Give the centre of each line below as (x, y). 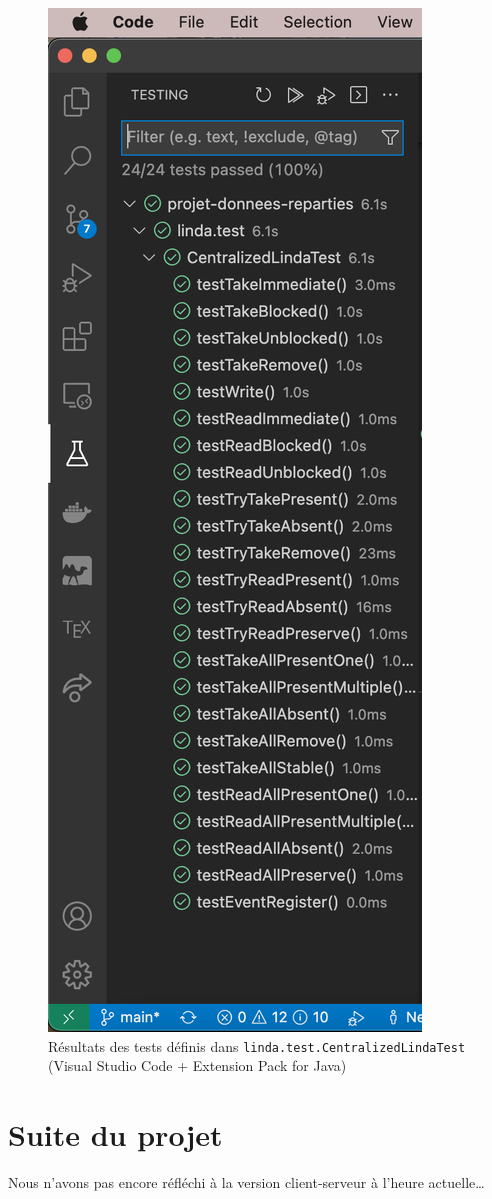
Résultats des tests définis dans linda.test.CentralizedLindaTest (257, 1045)
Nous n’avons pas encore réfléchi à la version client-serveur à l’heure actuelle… (246, 1181)
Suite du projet (115, 1134)
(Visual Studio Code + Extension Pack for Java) (197, 1065)
